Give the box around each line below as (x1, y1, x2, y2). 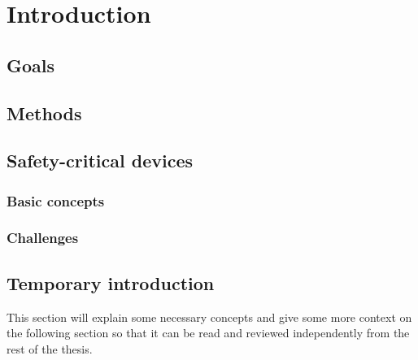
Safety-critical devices (7, 148, 194, 173)
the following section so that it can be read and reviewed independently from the (7, 324, 410, 341)
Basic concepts (7, 190, 105, 210)
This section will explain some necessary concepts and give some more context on (7, 308, 412, 325)
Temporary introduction (7, 270, 215, 295)
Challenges (7, 228, 79, 248)
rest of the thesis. (7, 340, 93, 357)
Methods (7, 100, 82, 125)
